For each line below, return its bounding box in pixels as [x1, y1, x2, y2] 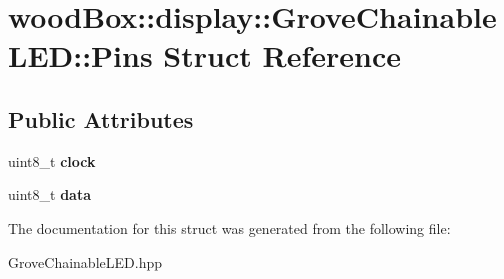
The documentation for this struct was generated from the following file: [8, 217, 451, 238]
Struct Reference [163, 35, 401, 76]
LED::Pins [8, 35, 153, 76]
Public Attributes [8, 103, 194, 134]
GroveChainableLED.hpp [8, 251, 162, 272]
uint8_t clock [8, 150, 96, 171]
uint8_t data [8, 184, 91, 205]
